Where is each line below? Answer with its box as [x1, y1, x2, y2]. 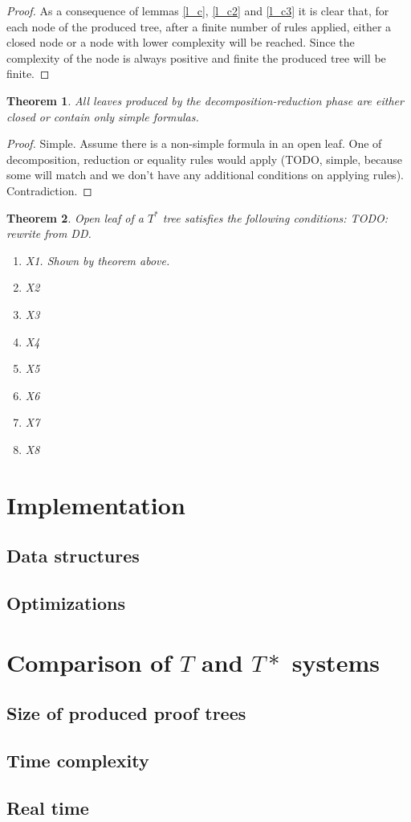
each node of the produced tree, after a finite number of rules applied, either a [6, 18, 392, 35]
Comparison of [6, 645, 172, 678]
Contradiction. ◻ [6, 182, 92, 198]
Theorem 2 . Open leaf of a [6, 209, 144, 226]
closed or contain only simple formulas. [6, 108, 199, 125]
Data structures [6, 543, 140, 568]
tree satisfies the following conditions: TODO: [162, 209, 388, 226]
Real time [6, 795, 89, 820]
